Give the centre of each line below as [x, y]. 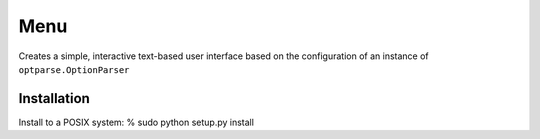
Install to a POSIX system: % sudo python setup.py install [136, 122]
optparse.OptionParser [74, 69]
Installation [54, 98]
